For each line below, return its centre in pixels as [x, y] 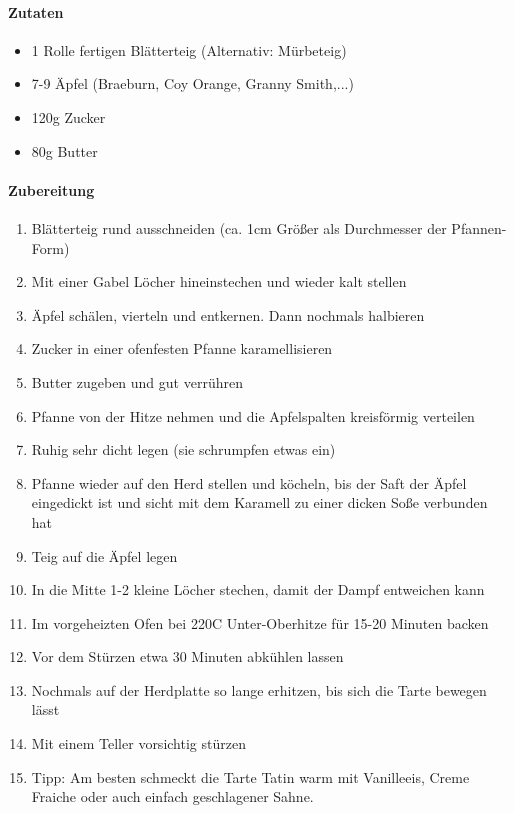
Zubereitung [51, 189]
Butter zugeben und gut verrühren [137, 381]
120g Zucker [68, 116]
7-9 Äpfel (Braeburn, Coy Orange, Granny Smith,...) [192, 83]
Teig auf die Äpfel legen [104, 555]
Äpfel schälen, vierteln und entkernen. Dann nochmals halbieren [228, 314]
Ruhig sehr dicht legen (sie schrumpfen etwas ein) [183, 449]
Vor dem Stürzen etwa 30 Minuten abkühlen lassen [187, 656]
